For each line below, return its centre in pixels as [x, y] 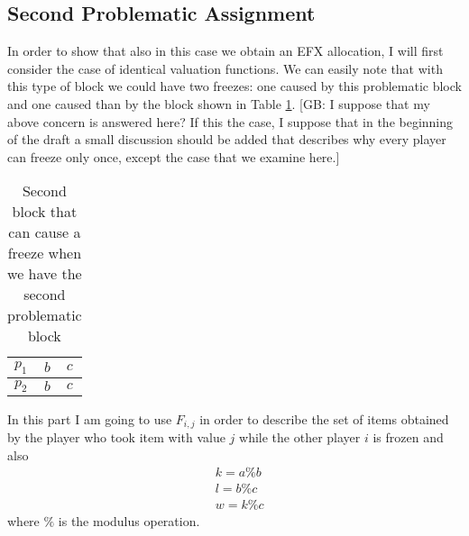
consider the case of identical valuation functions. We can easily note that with [225, 68]
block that [45, 212]
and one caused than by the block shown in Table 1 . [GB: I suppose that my [219, 103]
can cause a [45, 232]
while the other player [300, 437]
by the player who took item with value [116, 437]
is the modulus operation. [129, 521]
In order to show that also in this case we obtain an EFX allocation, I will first [225, 51]
